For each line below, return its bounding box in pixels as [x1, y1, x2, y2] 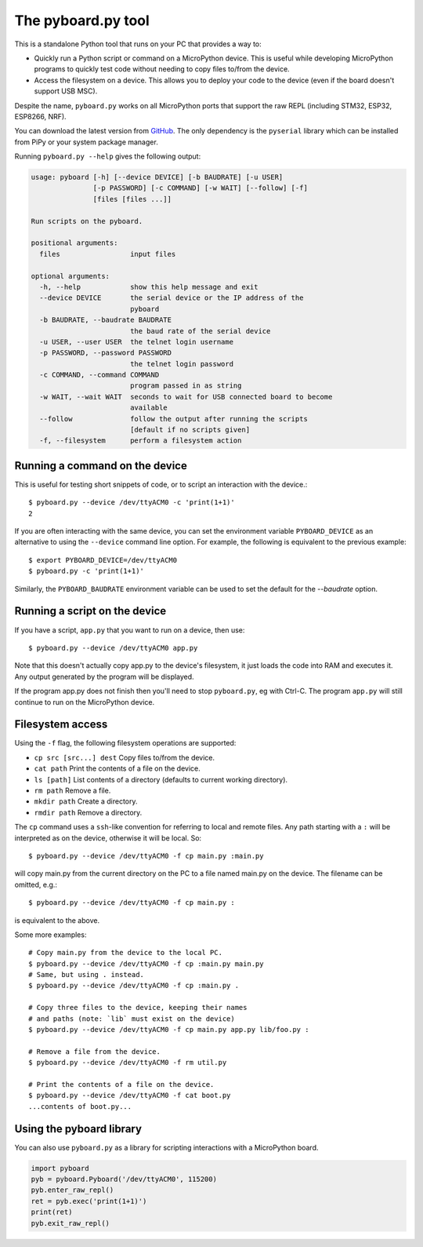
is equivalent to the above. [14, 915, 100, 925]
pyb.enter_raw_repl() [31, 1186, 114, 1194]
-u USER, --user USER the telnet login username [39, 337, 234, 346]
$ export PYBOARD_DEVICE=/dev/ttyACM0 [28, 556, 178, 564]
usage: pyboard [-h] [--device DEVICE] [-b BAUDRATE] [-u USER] [31, 173, 284, 182]
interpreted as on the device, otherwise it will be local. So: [14, 833, 202, 843]
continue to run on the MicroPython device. [14, 697, 155, 706]
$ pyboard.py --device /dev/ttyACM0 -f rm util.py [28, 1058, 227, 1067]
